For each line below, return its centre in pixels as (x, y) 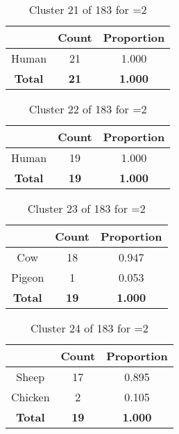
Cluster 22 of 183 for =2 (88, 109)
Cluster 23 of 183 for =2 (86, 208)
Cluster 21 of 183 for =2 (88, 9)
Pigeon (28, 277)
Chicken (31, 397)
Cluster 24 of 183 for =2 (89, 328)
